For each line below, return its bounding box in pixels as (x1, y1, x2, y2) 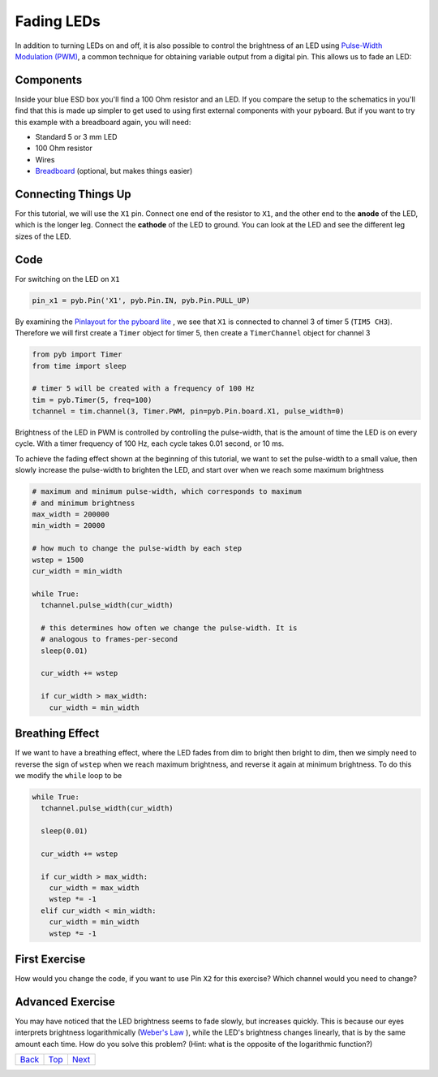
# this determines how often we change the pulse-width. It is (41, 623, 298, 633)
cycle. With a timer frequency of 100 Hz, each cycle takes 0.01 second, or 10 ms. (15, 439, 285, 448)
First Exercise (15, 953, 86, 966)
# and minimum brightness (32, 498, 135, 508)
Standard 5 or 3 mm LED (35, 132, 118, 142)
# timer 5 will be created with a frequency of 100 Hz (32, 384, 255, 393)
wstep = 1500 (32, 555, 84, 564)
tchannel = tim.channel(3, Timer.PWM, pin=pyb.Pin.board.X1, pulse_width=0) (32, 407, 345, 416)
